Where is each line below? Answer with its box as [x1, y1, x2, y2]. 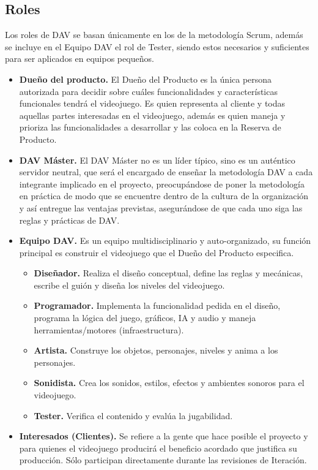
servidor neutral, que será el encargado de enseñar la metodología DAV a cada [19, 165, 313, 178]
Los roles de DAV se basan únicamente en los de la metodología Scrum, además [5, 28, 303, 41]
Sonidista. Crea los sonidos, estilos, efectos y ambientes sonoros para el [34, 376, 305, 389]
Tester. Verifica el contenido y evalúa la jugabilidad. [34, 409, 233, 422]
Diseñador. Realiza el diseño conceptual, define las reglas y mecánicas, [34, 267, 303, 279]
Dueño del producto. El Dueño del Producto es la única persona [19, 72, 272, 85]
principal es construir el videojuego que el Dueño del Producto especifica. [19, 246, 294, 259]
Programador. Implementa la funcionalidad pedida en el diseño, [34, 299, 281, 312]
